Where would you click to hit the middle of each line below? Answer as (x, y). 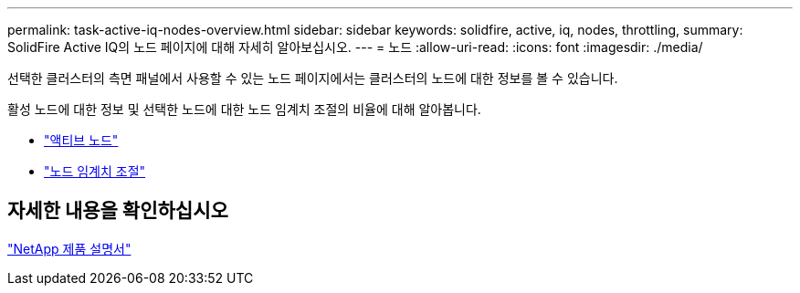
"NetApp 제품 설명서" (69, 248)
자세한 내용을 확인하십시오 (118, 211)
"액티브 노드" (81, 140)
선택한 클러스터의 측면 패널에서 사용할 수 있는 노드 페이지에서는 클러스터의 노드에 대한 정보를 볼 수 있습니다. (313, 78)
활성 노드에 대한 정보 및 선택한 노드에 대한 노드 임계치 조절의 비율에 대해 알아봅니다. (244, 109)
